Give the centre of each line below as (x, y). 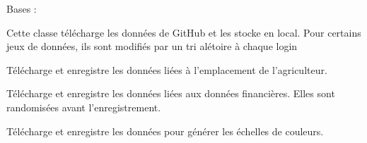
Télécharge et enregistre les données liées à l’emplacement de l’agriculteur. (167, 69)
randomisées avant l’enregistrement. (84, 107)
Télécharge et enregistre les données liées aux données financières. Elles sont (171, 93)
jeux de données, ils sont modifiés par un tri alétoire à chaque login (152, 46)
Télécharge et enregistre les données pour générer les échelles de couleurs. (165, 131)
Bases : (22, 8)
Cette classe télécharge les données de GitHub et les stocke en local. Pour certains (184, 32)
